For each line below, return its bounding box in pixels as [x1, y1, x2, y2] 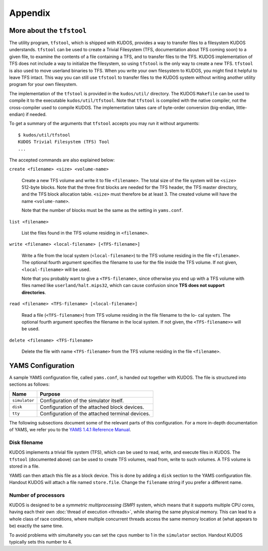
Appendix [9, 7, 51, 18]
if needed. [25, 111, 47, 117]
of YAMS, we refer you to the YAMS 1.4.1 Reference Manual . [9, 427, 132, 433]
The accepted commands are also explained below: [9, 157, 115, 163]
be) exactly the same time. [9, 523, 64, 529]
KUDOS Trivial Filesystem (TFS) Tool [18, 139, 110, 145]
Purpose [40, 390, 61, 397]
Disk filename [9, 439, 43, 446]
